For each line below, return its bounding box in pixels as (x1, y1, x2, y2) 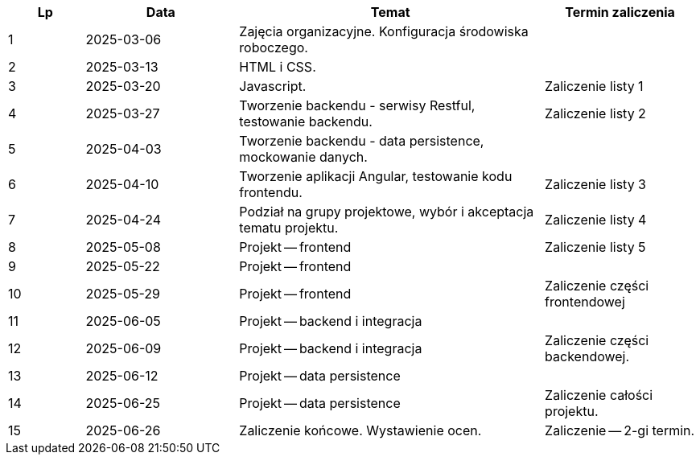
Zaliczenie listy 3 (545, 176, 646, 192)
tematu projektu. (239, 220, 339, 236)
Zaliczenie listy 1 (545, 78, 644, 94)
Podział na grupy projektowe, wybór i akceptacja (239, 204, 534, 220)
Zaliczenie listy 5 (545, 239, 646, 255)
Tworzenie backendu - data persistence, (239, 133, 484, 149)
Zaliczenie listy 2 (545, 105, 646, 121)
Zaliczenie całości (545, 387, 653, 403)
